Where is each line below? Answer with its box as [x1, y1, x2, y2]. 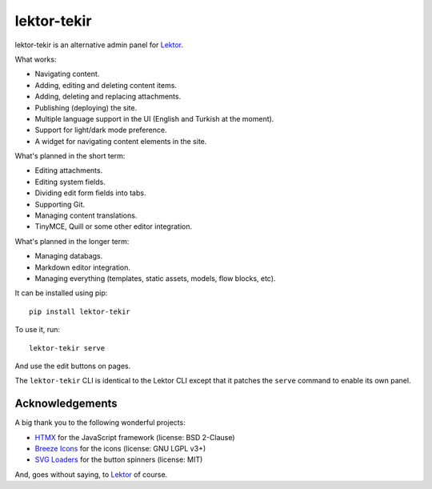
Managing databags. [34, 251, 103, 261]
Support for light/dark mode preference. [34, 125, 167, 135]
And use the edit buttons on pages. [14, 361, 131, 371]
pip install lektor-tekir [29, 307, 131, 316]
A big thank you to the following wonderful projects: [14, 418, 186, 427]
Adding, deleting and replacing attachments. [34, 92, 182, 102]
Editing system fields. [34, 177, 106, 186]
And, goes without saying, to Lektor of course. [14, 469, 168, 479]
